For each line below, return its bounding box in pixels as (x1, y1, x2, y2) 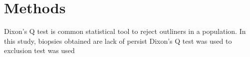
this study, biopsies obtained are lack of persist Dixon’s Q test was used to (4, 35, 232, 46)
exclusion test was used (4, 45, 75, 56)
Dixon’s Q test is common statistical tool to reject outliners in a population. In (4, 26, 246, 36)
